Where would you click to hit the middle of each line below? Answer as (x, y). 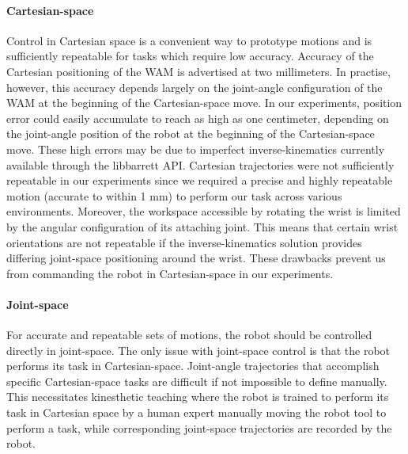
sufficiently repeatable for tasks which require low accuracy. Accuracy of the (190, 56)
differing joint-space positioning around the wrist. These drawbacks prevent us (196, 258)
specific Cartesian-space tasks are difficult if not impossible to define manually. (197, 381)
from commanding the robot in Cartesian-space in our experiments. (170, 273)
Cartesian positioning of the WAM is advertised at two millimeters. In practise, (198, 71)
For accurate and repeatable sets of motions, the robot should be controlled (189, 335)
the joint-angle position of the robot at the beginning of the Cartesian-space (191, 134)
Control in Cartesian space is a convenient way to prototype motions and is (189, 40)
